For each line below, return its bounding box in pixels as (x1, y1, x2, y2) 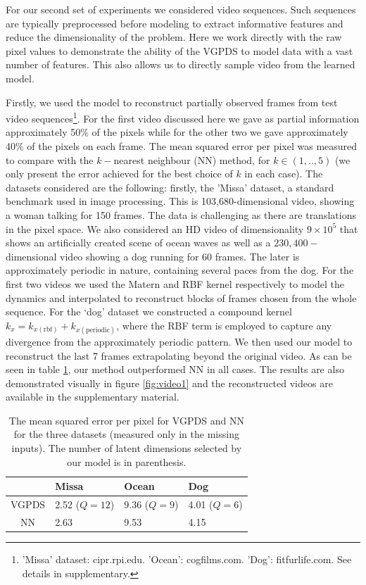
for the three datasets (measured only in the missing (13, 427, 239, 441)
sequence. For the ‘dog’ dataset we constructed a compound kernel (6, 304, 292, 319)
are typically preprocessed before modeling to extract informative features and (6, 15, 343, 30)
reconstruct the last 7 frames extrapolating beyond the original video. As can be (6, 348, 352, 363)
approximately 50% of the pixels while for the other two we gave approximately (6, 125, 348, 139)
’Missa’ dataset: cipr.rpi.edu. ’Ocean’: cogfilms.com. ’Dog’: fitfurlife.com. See (22, 552, 352, 567)
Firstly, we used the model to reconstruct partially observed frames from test (6, 94, 338, 109)
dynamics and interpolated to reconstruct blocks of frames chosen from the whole (6, 290, 357, 305)
